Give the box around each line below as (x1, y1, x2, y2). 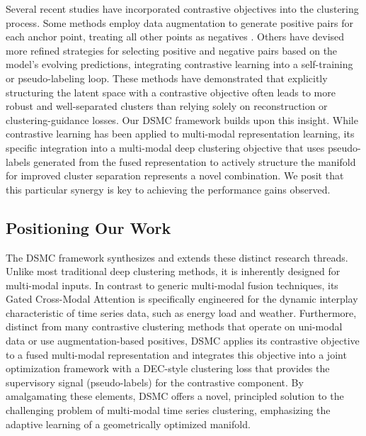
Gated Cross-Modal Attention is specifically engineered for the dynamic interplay (6, 291, 358, 306)
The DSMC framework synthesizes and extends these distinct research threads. (6, 250, 348, 264)
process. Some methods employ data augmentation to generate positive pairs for (6, 15, 353, 30)
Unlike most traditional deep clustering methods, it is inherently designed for (6, 264, 341, 279)
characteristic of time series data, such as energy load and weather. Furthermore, (6, 305, 357, 320)
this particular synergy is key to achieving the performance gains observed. (6, 181, 331, 196)
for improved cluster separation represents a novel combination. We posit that (6, 168, 344, 183)
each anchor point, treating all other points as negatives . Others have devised (6, 29, 345, 44)
